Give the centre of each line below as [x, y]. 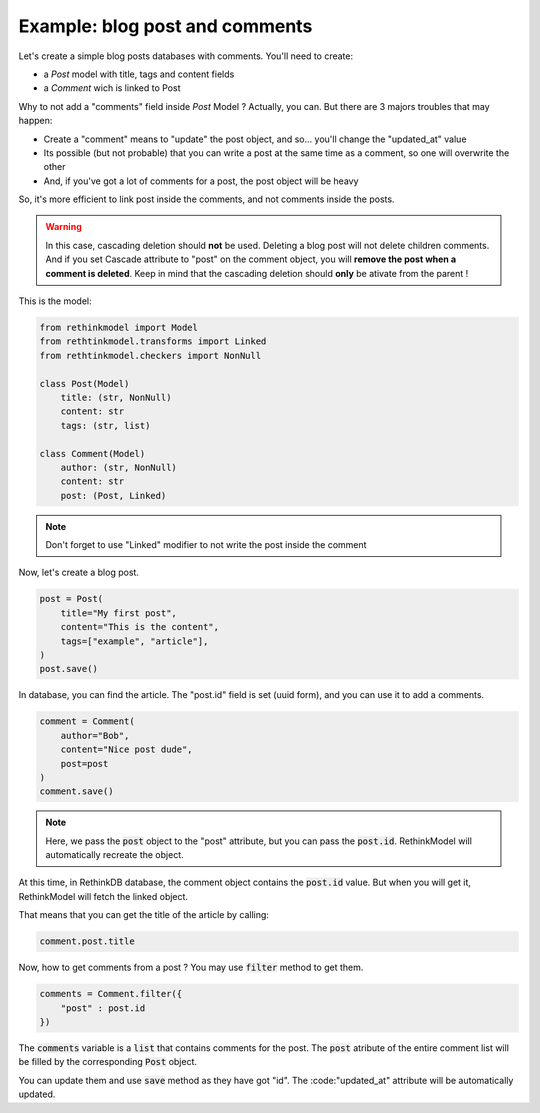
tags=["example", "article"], [134, 641]
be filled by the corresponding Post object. [108, 1062]
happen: [35, 121]
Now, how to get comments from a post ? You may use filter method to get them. [191, 967]
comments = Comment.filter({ [111, 994]
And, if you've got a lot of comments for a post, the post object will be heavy [201, 181]
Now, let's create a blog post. [79, 572]
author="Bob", [95, 735]
